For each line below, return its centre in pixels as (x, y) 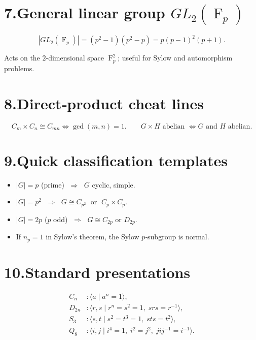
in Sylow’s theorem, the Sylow (93, 237)
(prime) (52, 184)
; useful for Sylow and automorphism (175, 58)
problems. (19, 68)
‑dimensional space (75, 58)
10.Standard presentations (97, 272)
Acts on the (22, 58)
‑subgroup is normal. (177, 237)
